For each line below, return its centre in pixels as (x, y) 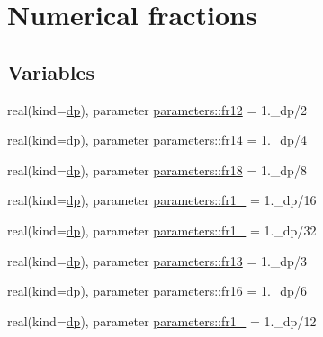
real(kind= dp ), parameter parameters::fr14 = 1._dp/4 (157, 140)
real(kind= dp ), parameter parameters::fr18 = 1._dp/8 (157, 169)
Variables (51, 71)
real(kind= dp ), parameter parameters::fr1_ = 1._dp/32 (162, 230)
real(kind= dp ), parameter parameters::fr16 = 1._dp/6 (157, 291)
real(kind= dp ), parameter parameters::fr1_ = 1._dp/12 (162, 320)
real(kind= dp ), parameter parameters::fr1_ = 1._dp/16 (162, 200)
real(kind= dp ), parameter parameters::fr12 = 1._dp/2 (157, 109)
